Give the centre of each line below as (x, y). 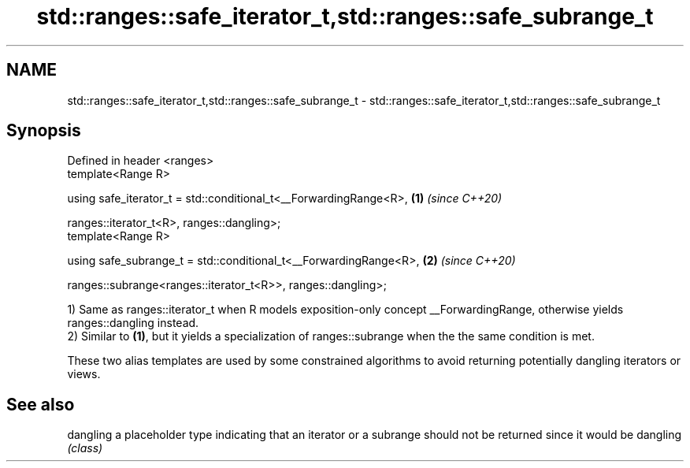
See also (41, 404)
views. (84, 374)
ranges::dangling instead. (133, 323)
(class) (85, 448)
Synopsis (44, 131)
